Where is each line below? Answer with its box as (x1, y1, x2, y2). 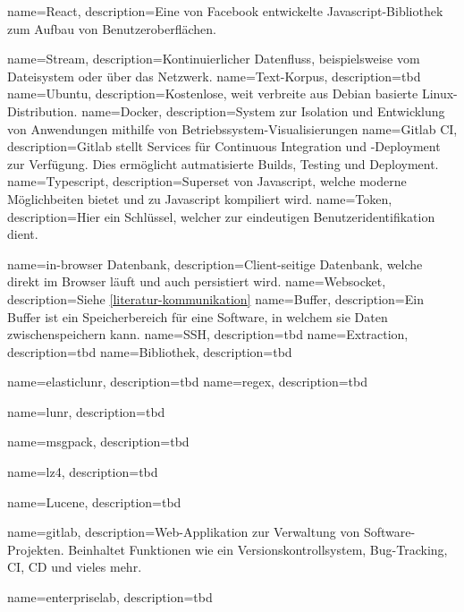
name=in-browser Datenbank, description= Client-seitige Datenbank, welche (7, 254, 423, 273)
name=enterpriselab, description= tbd (7, 588, 213, 607)
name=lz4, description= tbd (7, 463, 158, 481)
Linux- (421, 84, 458, 103)
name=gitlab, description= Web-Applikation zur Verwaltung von (7, 523, 360, 541)
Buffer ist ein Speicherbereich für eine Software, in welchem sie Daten (7, 307, 388, 326)
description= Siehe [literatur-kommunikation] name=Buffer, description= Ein (7, 289, 424, 308)
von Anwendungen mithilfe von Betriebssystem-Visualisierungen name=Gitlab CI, (7, 119, 458, 138)
